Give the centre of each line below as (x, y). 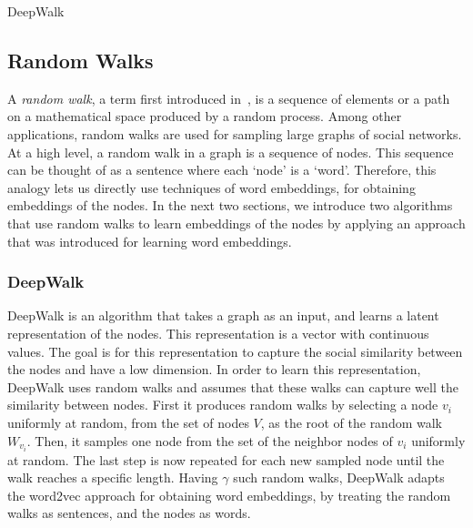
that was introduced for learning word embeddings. (150, 241)
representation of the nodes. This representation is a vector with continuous (218, 333)
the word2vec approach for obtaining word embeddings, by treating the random (229, 495)
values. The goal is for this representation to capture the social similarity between (235, 351)
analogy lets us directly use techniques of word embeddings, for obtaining (211, 187)
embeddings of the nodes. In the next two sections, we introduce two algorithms (230, 205)
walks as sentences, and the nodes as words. (129, 513)
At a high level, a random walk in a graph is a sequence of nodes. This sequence (231, 152)
